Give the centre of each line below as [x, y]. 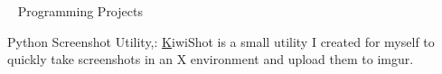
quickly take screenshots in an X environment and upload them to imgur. [211, 59]
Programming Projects [80, 11]
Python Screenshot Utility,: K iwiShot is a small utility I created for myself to [221, 41]
